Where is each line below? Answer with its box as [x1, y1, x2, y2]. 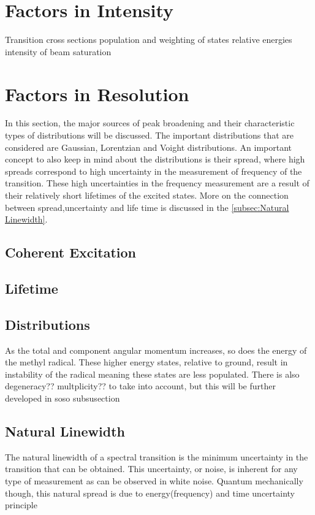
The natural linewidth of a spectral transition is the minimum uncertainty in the [5, 450, 308, 463]
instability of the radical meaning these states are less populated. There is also [5, 367, 300, 380]
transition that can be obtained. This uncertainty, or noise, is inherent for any [5, 462, 298, 475]
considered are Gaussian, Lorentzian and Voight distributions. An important [5, 140, 292, 153]
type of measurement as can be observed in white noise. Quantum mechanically [5, 474, 303, 487]
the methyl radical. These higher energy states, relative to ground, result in [5, 356, 288, 368]
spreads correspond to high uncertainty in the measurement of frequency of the [5, 164, 302, 177]
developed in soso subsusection [5, 391, 120, 404]
